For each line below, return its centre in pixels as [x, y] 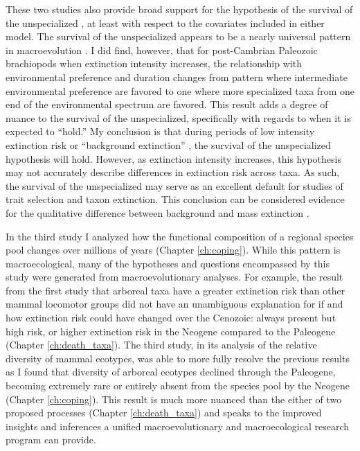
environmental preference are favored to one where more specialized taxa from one [180, 90]
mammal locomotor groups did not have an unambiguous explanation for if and [174, 304]
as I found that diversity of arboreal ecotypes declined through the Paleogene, [171, 372]
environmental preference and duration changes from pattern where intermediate [177, 77]
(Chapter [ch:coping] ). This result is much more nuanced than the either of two [174, 399]
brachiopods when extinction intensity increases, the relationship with [154, 63]
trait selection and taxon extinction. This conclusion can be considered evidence [175, 199]
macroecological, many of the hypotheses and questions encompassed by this [168, 263]
